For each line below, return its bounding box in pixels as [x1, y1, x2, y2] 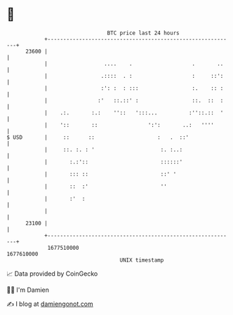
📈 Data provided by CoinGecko [6, 269, 98, 278]
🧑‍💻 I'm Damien [6, 286, 50, 294]
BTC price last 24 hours [107, 29, 180, 36]
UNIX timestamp [119, 256, 164, 264]
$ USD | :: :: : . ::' [6, 133, 189, 141]
